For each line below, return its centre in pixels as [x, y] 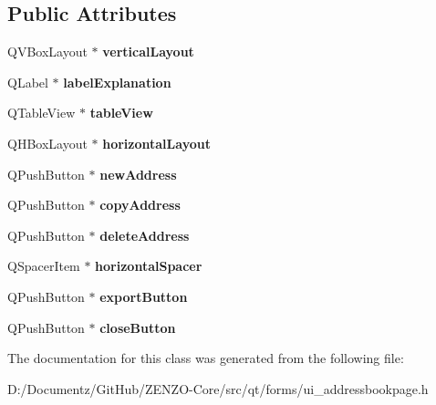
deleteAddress [145, 235]
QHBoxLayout [47, 143]
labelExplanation [117, 82]
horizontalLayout [156, 143]
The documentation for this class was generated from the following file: [206, 358]
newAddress [138, 174]
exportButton [144, 296]
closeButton [138, 327]
